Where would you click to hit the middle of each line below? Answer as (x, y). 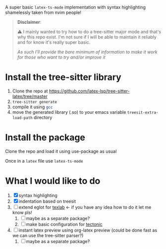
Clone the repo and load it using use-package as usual (61, 151)
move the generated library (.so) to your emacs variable (69, 112)
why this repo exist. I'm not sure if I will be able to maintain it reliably (87, 37)
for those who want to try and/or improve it (61, 57)
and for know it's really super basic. (54, 42)
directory (43, 117)
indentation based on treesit (47, 201)
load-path (23, 118)
